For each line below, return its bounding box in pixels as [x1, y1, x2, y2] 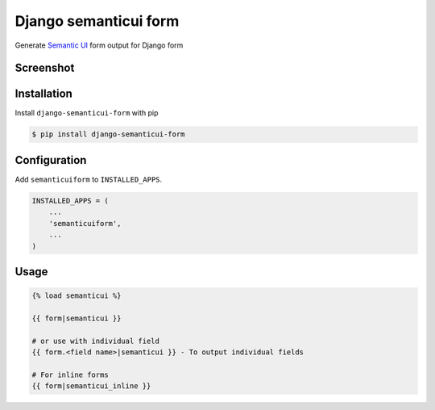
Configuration [14, 153, 87, 167]
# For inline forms [31, 370, 109, 379]
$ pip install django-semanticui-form [31, 130, 185, 139]
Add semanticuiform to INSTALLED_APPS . [14, 174, 163, 184]
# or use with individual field [31, 336, 160, 345]
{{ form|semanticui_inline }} [31, 382, 151, 391]
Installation [14, 87, 72, 101]
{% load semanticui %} [31, 291, 122, 300]
